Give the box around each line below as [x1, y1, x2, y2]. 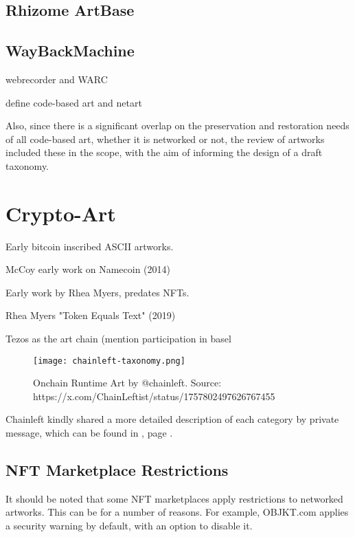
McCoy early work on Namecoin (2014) [5, 262, 171, 276]
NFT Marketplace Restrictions [5, 459, 229, 481]
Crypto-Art [5, 199, 116, 227]
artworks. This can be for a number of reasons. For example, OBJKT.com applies [5, 505, 349, 519]
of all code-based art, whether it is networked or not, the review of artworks [5, 131, 325, 146]
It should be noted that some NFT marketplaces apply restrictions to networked [5, 491, 343, 505]
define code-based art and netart [5, 95, 142, 109]
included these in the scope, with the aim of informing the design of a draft [5, 145, 323, 160]
